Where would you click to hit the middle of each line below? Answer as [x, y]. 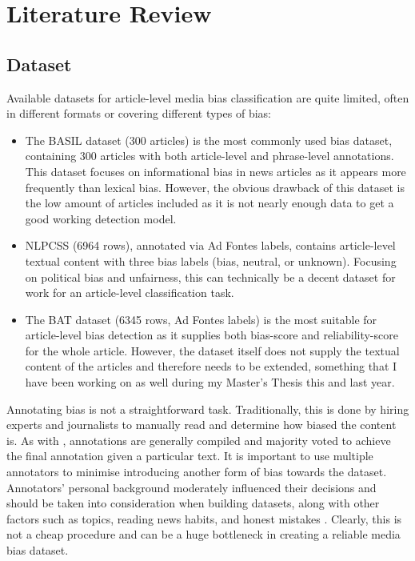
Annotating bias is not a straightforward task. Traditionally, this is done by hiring [208, 409]
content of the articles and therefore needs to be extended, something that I [211, 366]
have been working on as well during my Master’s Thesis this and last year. [210, 382]
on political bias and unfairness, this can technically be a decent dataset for [210, 276]
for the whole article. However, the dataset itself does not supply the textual [212, 350]
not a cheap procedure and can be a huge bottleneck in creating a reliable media [204, 534]
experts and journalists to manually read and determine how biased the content [202, 425]
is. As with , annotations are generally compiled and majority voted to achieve [199, 440]
